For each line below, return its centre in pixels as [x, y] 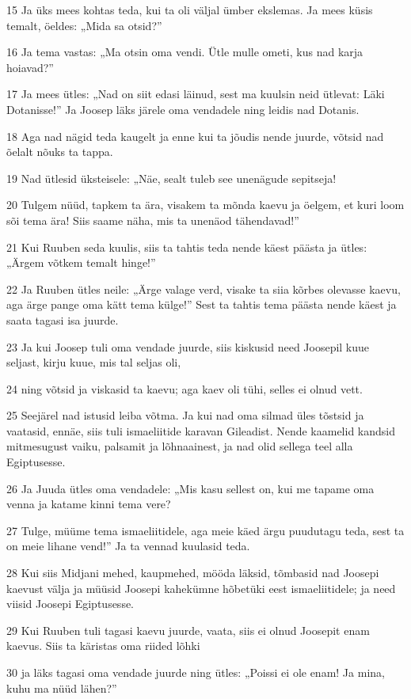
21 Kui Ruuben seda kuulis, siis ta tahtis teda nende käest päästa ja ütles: [187, 247]
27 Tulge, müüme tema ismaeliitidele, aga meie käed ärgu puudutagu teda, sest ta [205, 530]
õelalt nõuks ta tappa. [60, 152]
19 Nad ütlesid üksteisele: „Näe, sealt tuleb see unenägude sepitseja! [171, 178]
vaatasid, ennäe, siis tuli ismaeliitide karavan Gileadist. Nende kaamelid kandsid [201, 430]
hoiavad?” [30, 67]
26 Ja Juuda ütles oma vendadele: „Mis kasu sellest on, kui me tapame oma [190, 488]
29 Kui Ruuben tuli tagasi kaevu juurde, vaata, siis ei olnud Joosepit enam [188, 630]
